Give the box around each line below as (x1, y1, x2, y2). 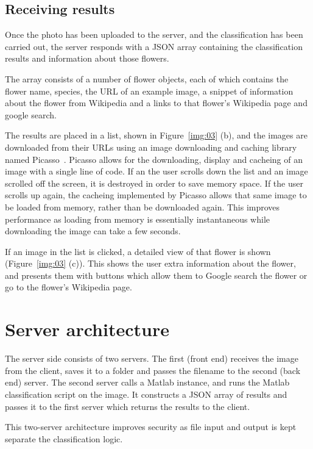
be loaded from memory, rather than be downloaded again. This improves (5, 200, 280, 213)
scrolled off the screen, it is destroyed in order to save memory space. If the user (5, 176, 303, 189)
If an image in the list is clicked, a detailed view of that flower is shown (5, 245, 271, 257)
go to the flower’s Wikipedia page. (5, 281, 132, 293)
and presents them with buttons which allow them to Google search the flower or (5, 268, 308, 281)
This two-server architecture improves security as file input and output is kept (5, 420, 297, 433)
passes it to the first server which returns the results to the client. (5, 400, 250, 412)
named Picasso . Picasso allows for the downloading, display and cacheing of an (5, 153, 303, 165)
